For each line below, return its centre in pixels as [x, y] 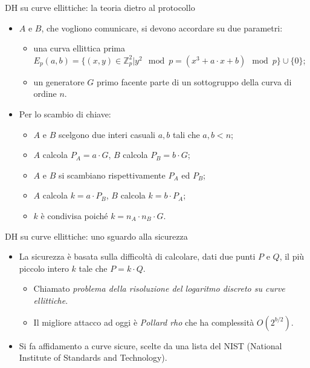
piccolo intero [44, 268]
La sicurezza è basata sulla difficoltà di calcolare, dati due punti [137, 256]
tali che [186, 134]
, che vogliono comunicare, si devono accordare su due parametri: [162, 28]
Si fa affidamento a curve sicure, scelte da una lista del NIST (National [150, 345]
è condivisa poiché [74, 215]
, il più [292, 256]
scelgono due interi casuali [107, 134]
